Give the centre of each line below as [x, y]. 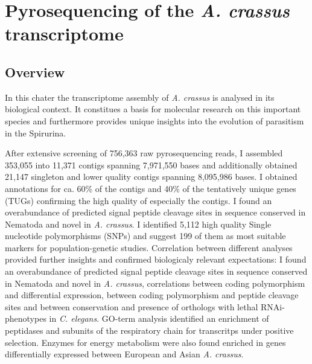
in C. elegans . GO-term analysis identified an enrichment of [159, 318]
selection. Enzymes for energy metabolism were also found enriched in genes [145, 342]
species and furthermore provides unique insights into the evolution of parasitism [154, 120]
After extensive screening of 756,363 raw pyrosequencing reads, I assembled [144, 153]
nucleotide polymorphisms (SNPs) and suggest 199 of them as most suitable [145, 236]
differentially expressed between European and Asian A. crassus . [124, 354]
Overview [35, 72]
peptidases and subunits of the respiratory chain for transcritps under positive [149, 330]
